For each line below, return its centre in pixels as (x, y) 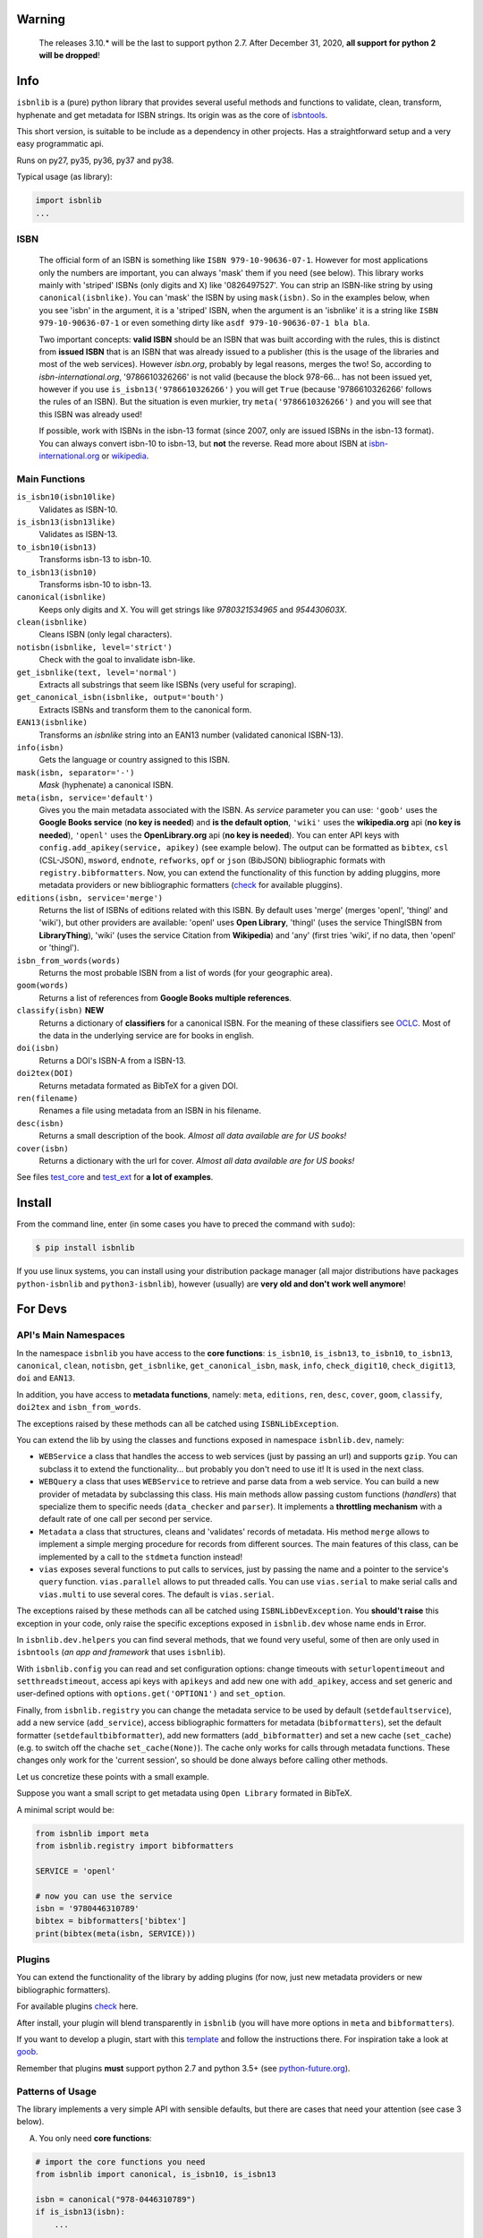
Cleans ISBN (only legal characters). (106, 635)
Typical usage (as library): (64, 177)
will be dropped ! (69, 56)
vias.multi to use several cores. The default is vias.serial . (157, 1594)
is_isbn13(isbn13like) (66, 522)
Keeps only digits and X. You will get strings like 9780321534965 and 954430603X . (193, 610)
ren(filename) (47, 1098)
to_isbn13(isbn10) (57, 572)
